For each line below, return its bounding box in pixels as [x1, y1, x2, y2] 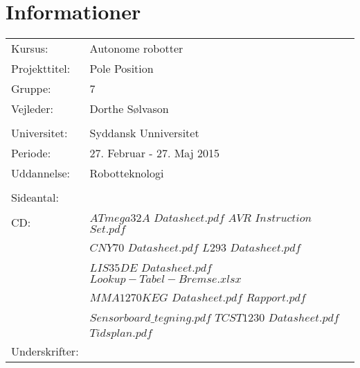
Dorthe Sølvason [89, 100, 169, 117]
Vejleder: [11, 100, 53, 117]
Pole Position [89, 60, 154, 77]
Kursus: [11, 40, 48, 57]
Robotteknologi [89, 165, 164, 182]
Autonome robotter [89, 40, 183, 57]
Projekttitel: [11, 60, 71, 77]
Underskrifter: [11, 343, 79, 360]
